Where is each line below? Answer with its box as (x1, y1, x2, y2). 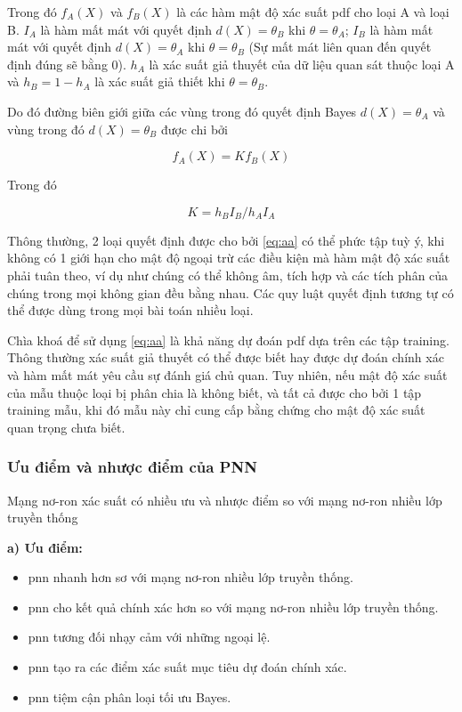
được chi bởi (160, 119, 228, 138)
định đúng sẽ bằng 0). (7, 54, 126, 73)
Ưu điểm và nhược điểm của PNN (7, 456, 257, 478)
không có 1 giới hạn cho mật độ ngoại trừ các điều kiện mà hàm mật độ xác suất (7, 248, 450, 267)
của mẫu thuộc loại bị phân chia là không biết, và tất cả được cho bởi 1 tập (7, 383, 422, 401)
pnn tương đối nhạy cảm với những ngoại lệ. (28, 627, 271, 646)
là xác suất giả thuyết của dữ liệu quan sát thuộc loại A (149, 54, 455, 73)
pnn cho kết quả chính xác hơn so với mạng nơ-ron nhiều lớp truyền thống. (28, 597, 439, 616)
